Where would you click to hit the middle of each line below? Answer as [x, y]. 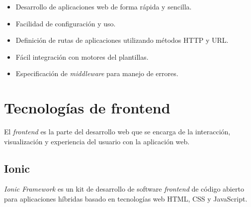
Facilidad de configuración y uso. [66, 23]
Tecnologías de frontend [87, 108]
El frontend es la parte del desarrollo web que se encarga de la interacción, [117, 132]
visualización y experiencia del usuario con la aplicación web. [97, 141]
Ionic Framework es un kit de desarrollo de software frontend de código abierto [124, 189]
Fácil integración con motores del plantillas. [82, 56]
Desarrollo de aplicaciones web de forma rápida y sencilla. [104, 6]
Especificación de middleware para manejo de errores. [97, 73]
